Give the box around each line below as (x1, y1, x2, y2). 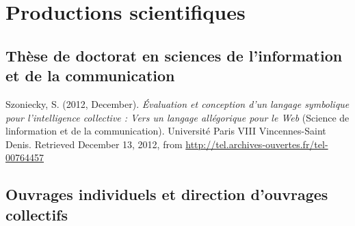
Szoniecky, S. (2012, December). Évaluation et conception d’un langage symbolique (5, 96, 350, 111)
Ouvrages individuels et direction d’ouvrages (5, 184, 328, 205)
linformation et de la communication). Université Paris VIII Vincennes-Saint (5, 124, 326, 138)
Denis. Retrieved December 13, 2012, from (5, 137, 183, 151)
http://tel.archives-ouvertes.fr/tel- (185, 137, 328, 151)
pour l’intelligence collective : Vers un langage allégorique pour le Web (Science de (5, 110, 350, 124)
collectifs (5, 203, 68, 225)
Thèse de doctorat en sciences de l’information (5, 44, 343, 66)
